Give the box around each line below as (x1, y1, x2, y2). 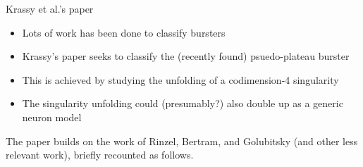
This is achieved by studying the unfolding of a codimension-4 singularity (22, 72, 339, 87)
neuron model (22, 109, 82, 124)
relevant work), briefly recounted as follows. (6, 147, 194, 162)
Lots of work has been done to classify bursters (22, 25, 226, 39)
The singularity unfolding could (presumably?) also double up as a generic (22, 96, 343, 111)
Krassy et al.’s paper (6, 1, 94, 16)
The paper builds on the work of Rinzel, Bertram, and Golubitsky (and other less (6, 133, 358, 148)
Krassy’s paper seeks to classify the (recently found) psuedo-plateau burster (22, 49, 350, 63)
